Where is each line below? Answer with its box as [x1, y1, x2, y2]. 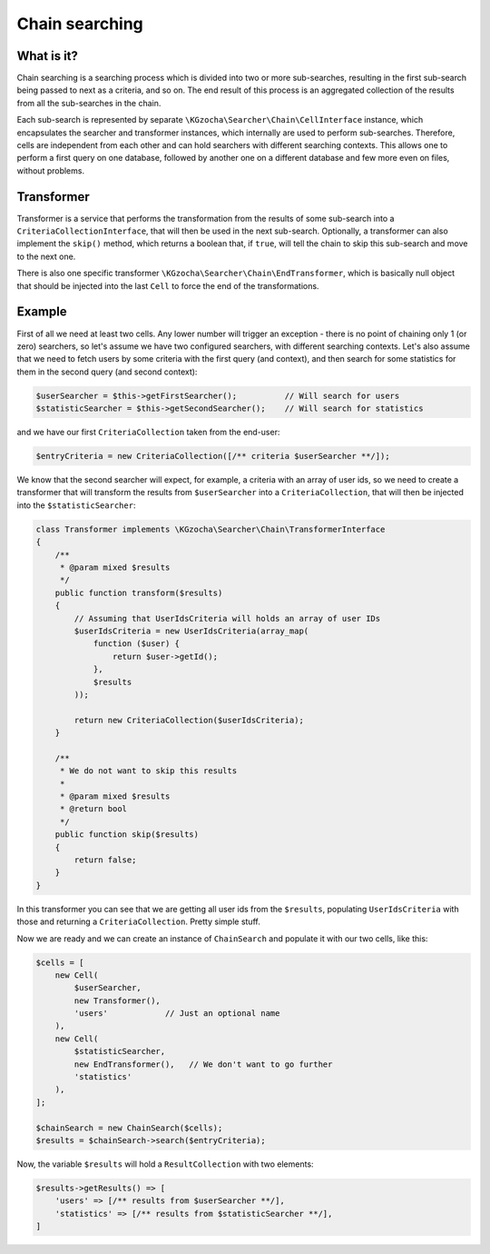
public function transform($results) [54, 587, 223, 598]
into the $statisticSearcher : [16, 500, 136, 511]
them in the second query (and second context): [16, 366, 198, 377]
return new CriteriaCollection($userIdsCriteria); [73, 714, 304, 725]
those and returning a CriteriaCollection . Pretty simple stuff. [16, 916, 260, 927]
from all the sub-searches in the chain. [16, 97, 162, 108]
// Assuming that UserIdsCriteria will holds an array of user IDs [73, 613, 381, 623]
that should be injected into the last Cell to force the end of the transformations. [16, 280, 319, 291]
